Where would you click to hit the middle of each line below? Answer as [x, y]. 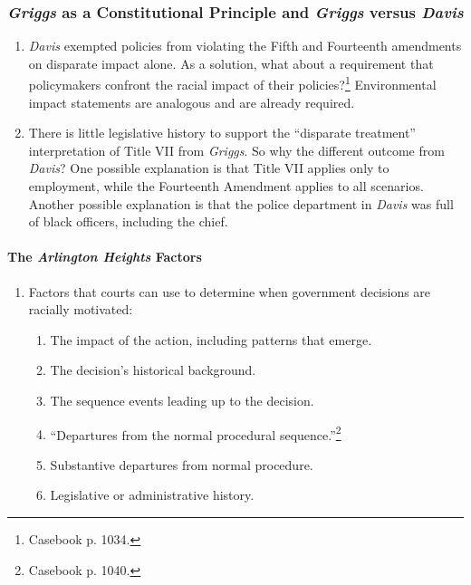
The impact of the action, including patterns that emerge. [211, 339]
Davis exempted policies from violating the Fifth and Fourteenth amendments [245, 46]
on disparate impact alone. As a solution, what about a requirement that [231, 63]
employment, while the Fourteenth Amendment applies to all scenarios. [226, 186]
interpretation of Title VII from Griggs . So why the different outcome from [236, 150]
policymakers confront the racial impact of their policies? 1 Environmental [232, 83]
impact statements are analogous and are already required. [192, 102]
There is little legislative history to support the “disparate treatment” [222, 133]
